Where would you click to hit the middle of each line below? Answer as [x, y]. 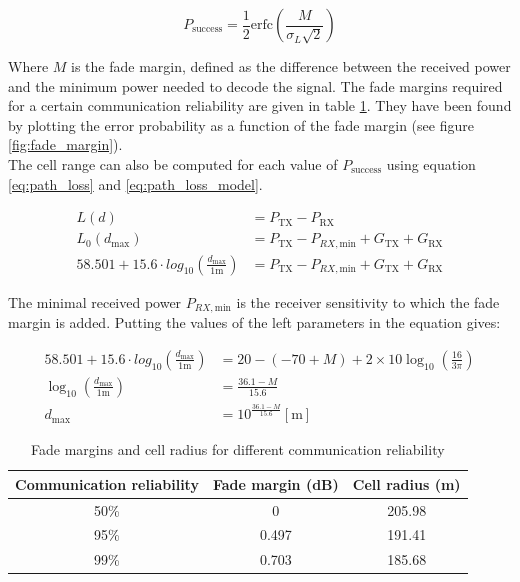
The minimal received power [95, 301]
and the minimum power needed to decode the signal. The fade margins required [255, 85]
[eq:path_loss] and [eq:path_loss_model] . [135, 183]
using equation [431, 163]
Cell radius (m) [406, 483]
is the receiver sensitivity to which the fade [368, 301]
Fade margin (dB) [275, 483]
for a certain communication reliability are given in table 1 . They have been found [260, 105]
